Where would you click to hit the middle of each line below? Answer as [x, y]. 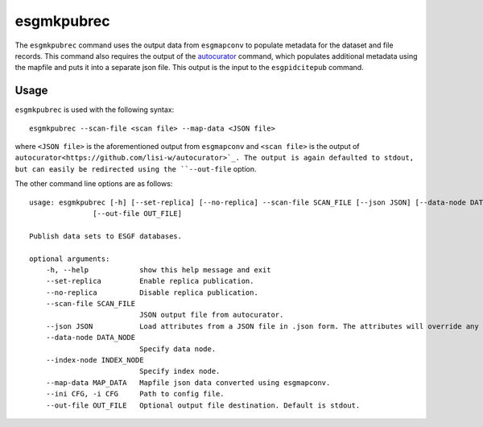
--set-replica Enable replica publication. [150, 281]
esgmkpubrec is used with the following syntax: [95, 110]
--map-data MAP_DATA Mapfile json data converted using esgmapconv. [188, 382]
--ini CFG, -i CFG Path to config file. [135, 394]
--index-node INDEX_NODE [95, 360]
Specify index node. [180, 371]
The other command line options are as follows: [94, 184]
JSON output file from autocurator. [212, 315]
